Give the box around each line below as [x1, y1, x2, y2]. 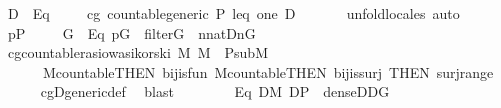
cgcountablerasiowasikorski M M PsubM [7, 42, 268, 63]
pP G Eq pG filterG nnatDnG [7, 22, 256, 43]
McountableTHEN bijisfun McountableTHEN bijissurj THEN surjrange [42, 61, 494, 82]
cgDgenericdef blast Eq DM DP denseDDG [40, 81, 390, 102]
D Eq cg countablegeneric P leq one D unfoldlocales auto [7, 3, 460, 23]
